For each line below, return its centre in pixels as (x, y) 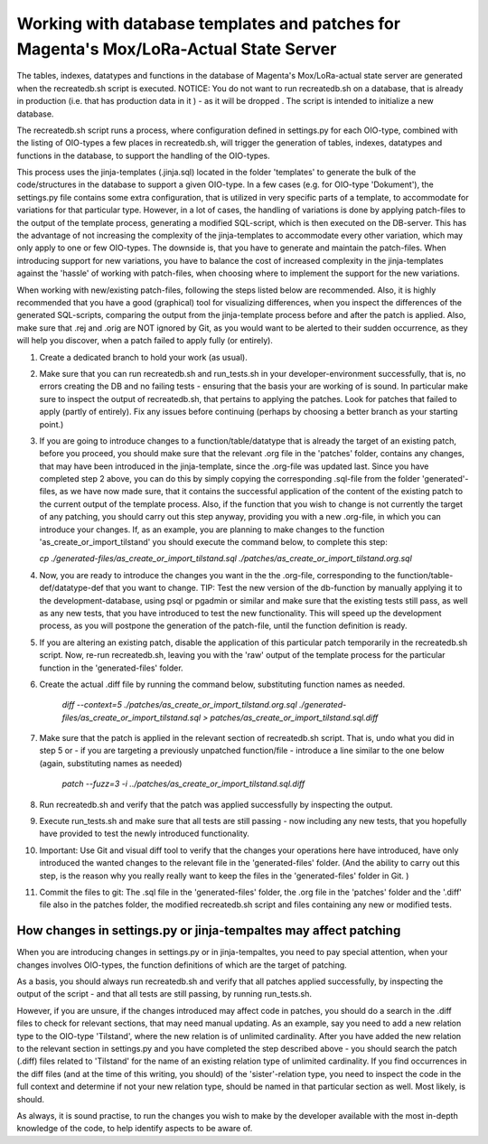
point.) (52, 424)
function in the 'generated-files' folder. (112, 668)
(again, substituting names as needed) (111, 763)
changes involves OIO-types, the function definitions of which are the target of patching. (182, 965)
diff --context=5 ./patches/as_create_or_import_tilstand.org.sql (179, 705)
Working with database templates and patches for (209, 23)
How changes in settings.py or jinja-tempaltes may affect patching (209, 931)
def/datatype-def (71, 588)
